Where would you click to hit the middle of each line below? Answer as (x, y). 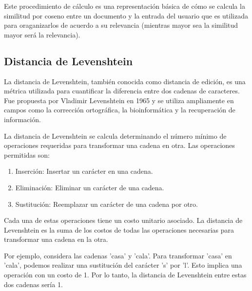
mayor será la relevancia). (42, 34)
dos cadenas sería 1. (33, 284)
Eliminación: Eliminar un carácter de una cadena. (90, 187)
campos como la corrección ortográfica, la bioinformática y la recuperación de (120, 110)
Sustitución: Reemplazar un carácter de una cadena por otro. (107, 204)
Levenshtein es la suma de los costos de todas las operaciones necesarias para (119, 229)
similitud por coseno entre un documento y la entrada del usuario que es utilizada (126, 15)
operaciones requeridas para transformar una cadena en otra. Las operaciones (119, 145)
